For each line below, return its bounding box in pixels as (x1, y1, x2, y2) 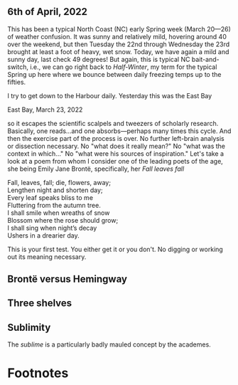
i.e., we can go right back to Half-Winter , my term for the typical (29, 63, 217, 71)
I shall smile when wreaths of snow (7, 209, 110, 217)
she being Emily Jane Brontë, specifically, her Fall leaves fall (7, 164, 185, 173)
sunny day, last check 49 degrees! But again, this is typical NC (7, 55, 190, 63)
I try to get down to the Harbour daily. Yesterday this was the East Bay (7, 91, 212, 100)
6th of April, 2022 (7, 6, 87, 18)
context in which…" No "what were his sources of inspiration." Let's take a (7, 149, 225, 158)
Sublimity (7, 321, 51, 333)
